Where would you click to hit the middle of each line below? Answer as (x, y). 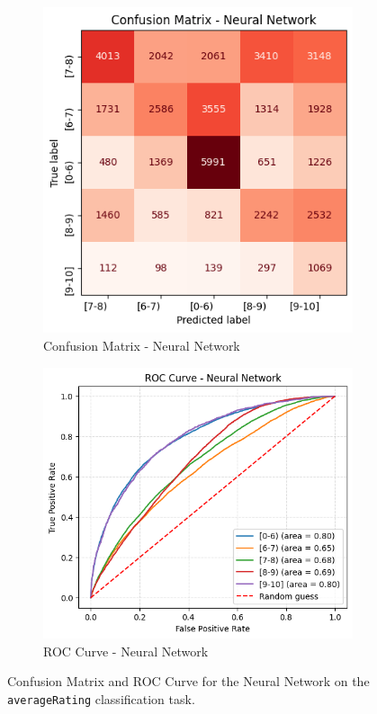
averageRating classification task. (101, 698)
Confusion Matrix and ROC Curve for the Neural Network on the (188, 681)
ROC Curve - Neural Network (126, 651)
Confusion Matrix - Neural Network (142, 345)
